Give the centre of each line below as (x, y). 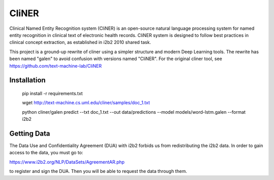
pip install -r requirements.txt (53, 93)
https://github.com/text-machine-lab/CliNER (56, 66)
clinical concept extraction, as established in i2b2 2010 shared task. (80, 42)
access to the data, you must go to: (46, 153)
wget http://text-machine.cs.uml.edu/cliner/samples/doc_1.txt (86, 103)
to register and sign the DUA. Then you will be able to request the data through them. (98, 171)
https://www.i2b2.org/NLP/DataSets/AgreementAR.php (67, 162)
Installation (27, 80)
